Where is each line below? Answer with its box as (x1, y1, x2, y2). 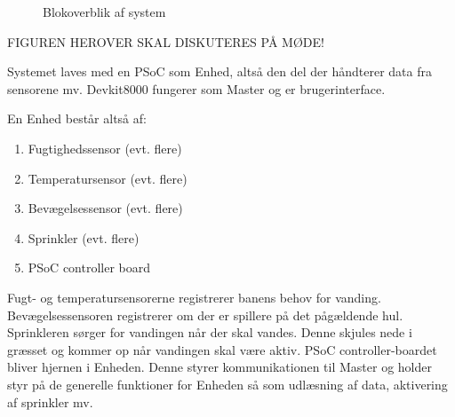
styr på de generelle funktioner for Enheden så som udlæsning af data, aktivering (7, 374, 448, 393)
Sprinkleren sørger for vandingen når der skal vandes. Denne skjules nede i (7, 323, 412, 342)
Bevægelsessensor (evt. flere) (28, 199, 183, 217)
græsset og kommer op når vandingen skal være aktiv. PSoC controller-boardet (7, 340, 437, 358)
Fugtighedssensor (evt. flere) (28, 138, 182, 157)
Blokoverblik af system (43, 3, 166, 20)
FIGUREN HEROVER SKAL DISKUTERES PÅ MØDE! (7, 32, 324, 51)
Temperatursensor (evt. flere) (28, 169, 188, 187)
